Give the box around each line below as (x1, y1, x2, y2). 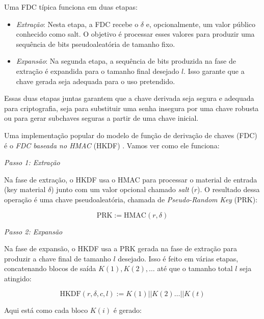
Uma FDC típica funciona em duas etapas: (4, 2, 138, 12)
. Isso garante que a (183, 65, 245, 76)
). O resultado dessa (197, 184, 260, 195)
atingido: (4, 273, 32, 283)
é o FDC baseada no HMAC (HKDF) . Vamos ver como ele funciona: (4, 140, 220, 150)
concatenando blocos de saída (4, 263, 96, 274)
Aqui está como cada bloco (4, 305, 88, 315)
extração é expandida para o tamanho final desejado (16, 65, 179, 76)
